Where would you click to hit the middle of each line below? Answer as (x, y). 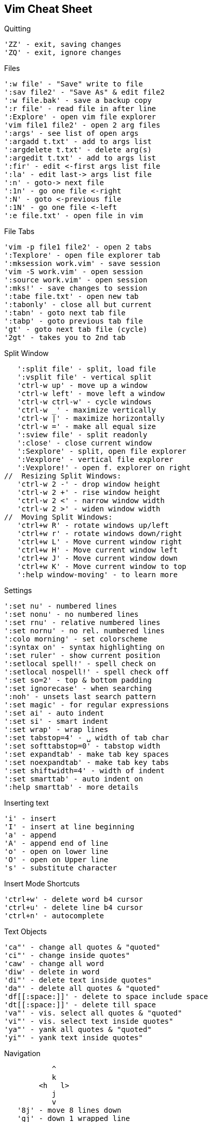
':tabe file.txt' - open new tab (72, 297)
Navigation (22, 1054)
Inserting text (26, 803)
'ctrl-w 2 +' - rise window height (89, 493)
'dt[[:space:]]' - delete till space (80, 1005)
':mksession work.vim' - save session (82, 264)
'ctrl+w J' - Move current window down (98, 558)
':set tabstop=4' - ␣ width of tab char (87, 738)
